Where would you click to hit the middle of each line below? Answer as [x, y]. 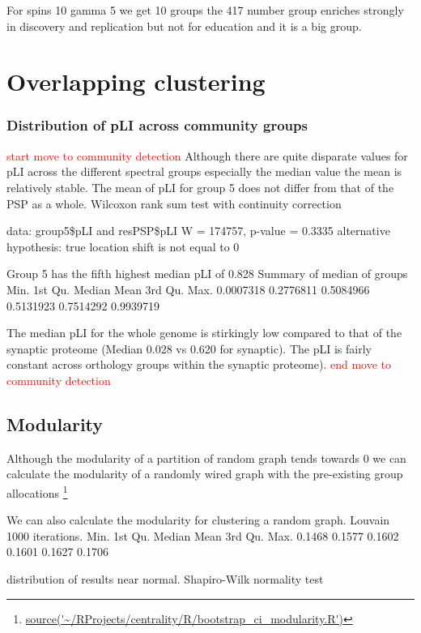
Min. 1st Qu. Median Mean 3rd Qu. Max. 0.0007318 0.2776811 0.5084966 [188, 289]
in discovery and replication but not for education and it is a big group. [184, 26]
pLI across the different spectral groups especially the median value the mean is [204, 171]
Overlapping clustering [136, 81]
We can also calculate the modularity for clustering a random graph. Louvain [198, 520]
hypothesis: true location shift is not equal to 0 [123, 246]
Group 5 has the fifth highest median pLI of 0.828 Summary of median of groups [207, 274]
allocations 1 [37, 491]
